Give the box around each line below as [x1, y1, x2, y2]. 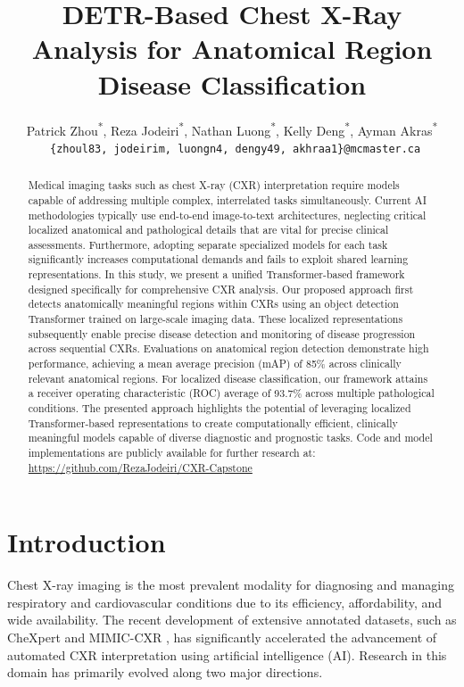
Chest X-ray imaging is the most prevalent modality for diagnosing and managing [7, 575, 454, 594]
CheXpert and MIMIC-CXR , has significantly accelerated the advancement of [7, 628, 437, 647]
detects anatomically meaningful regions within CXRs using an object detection [28, 296, 399, 311]
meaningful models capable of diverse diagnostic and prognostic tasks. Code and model [28, 430, 433, 445]
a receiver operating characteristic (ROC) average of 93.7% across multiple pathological [28, 385, 435, 401]
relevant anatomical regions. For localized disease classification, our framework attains [28, 370, 428, 385]
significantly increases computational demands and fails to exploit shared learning [28, 252, 409, 267]
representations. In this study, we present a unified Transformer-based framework [28, 267, 405, 282]
